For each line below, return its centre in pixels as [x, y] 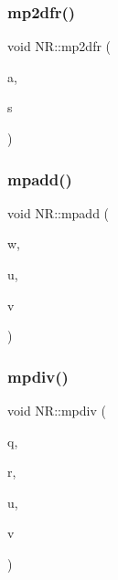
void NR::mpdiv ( [57, 410]
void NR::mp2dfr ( [59, 46]
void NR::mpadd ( [59, 212]
